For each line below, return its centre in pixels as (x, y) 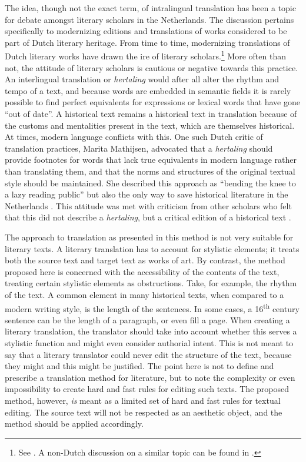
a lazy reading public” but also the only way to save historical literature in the (147, 194)
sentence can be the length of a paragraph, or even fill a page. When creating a (147, 319)
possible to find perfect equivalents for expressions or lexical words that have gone (152, 102)
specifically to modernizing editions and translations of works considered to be (146, 31)
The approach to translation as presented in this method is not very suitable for (149, 237)
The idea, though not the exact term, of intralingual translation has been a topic (150, 8)
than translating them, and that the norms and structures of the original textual (150, 171)
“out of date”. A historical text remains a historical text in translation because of (151, 113)
